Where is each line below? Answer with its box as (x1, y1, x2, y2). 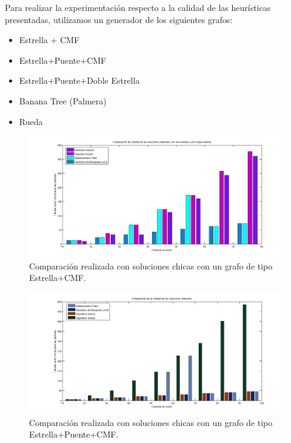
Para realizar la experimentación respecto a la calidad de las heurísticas (5, 1, 271, 13)
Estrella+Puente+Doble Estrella (19, 74, 140, 87)
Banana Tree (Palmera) (19, 94, 107, 107)
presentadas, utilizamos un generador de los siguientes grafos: (5, 13, 233, 25)
